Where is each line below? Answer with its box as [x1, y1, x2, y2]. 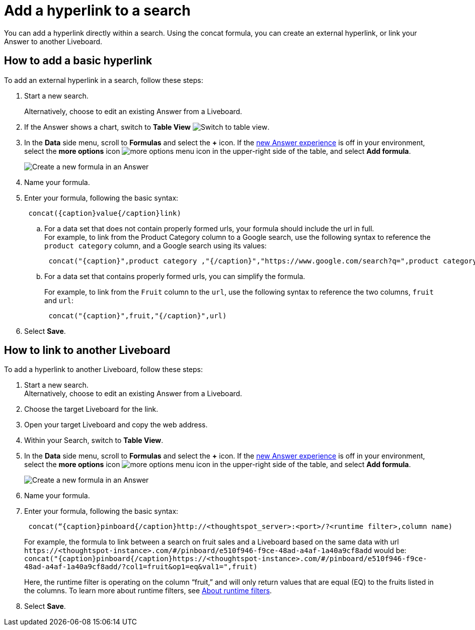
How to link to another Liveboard [4, 344, 171, 357]
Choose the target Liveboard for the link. [24, 405, 159, 414]
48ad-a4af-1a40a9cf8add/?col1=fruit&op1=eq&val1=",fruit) [24, 563, 258, 571]
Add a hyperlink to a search [4, 2, 191, 19]
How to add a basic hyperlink [4, 54, 152, 67]
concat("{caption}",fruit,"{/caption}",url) [48, 311, 227, 320]
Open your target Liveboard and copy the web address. [24, 420, 208, 429]
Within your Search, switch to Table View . [24, 436, 164, 445]
